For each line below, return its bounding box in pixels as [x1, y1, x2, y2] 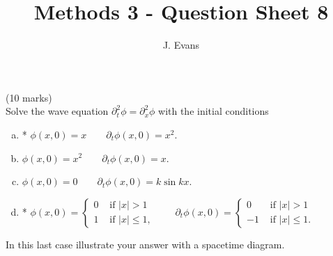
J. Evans [162, 38, 200, 52]
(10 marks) [6, 90, 52, 104]
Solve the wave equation [6, 104, 109, 118]
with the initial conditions [158, 104, 269, 118]
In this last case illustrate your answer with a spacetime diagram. [6, 237, 285, 251]
